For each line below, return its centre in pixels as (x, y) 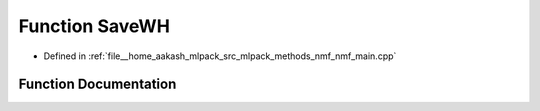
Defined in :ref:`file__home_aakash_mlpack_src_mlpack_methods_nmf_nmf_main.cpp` (220, 56)
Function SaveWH (94, 26)
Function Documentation (97, 84)
